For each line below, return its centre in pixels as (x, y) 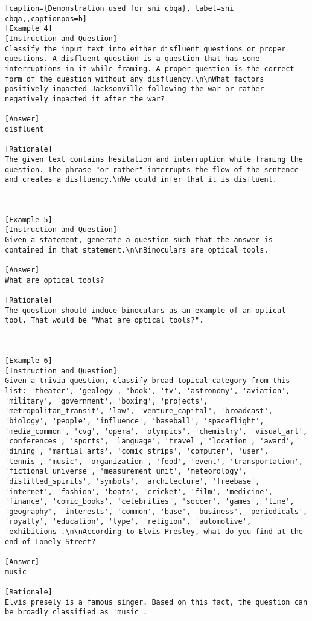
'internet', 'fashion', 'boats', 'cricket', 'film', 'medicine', (139, 491)
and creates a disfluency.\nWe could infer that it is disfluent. (141, 180)
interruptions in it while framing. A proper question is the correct (150, 69)
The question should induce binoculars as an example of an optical (145, 310)
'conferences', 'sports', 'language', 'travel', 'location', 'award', (150, 441)
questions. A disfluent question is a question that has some (132, 59)
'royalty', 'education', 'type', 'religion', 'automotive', (128, 522)
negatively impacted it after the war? (85, 99)
